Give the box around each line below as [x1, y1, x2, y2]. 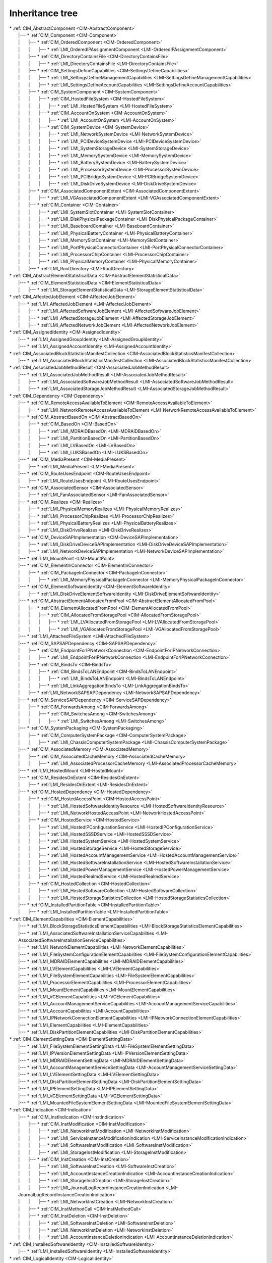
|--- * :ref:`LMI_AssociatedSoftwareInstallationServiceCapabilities [18, 930, 155, 936]
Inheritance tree [9, 8, 78, 19]
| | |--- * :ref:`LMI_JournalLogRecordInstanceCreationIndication [18, 1185, 165, 1191]
